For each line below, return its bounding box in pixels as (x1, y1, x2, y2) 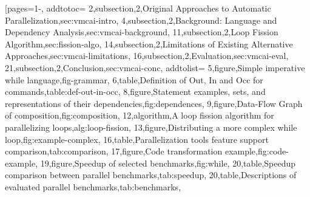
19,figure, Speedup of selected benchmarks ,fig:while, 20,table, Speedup (40, 156, 296, 169)
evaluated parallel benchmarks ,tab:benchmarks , (5, 180, 181, 193)
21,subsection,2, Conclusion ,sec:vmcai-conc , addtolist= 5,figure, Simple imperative (5, 61, 305, 74)
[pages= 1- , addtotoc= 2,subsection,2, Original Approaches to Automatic (5, 2, 271, 14)
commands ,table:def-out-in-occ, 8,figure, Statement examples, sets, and (5, 85, 266, 98)
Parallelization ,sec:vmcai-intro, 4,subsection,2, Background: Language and (5, 13, 277, 26)
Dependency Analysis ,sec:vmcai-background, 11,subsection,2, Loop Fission (5, 26, 278, 38)
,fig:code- (255, 145, 289, 157)
